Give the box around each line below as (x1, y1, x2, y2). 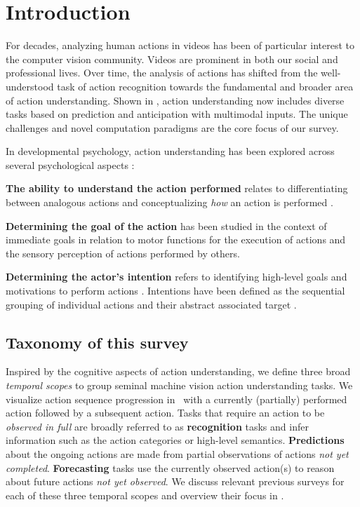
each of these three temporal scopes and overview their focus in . (6, 487, 284, 502)
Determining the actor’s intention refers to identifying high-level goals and (6, 269, 347, 284)
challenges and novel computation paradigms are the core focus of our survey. (6, 120, 339, 135)
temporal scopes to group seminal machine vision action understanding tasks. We (6, 378, 353, 393)
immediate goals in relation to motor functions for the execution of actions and (6, 232, 346, 247)
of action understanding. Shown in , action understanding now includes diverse (6, 93, 345, 107)
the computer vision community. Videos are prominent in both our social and (6, 51, 338, 66)
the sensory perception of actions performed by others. (6, 245, 240, 260)
